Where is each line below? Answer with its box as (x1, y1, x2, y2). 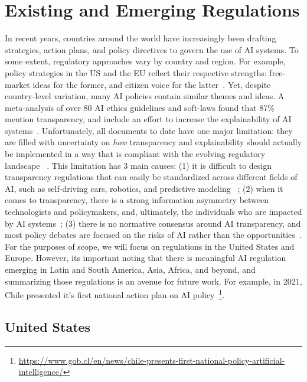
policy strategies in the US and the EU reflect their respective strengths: (5, 66, 267, 79)
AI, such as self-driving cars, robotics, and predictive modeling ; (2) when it (5, 182, 283, 194)
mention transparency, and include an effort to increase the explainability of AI (5, 113, 292, 125)
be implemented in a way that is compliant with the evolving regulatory (5, 148, 266, 160)
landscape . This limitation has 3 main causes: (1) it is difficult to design (5, 159, 272, 171)
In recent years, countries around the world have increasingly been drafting (5, 32, 276, 44)
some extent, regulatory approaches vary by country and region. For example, (5, 55, 286, 67)
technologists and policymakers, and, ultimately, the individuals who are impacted (5, 205, 302, 218)
